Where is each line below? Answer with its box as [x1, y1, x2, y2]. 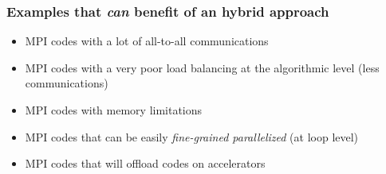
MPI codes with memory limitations [25, 102, 203, 118]
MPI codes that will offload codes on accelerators [25, 155, 266, 172]
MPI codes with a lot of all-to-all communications [25, 33, 269, 49]
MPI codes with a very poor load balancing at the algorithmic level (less [25, 59, 380, 75]
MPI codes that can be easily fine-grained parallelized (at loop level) [25, 128, 359, 145]
